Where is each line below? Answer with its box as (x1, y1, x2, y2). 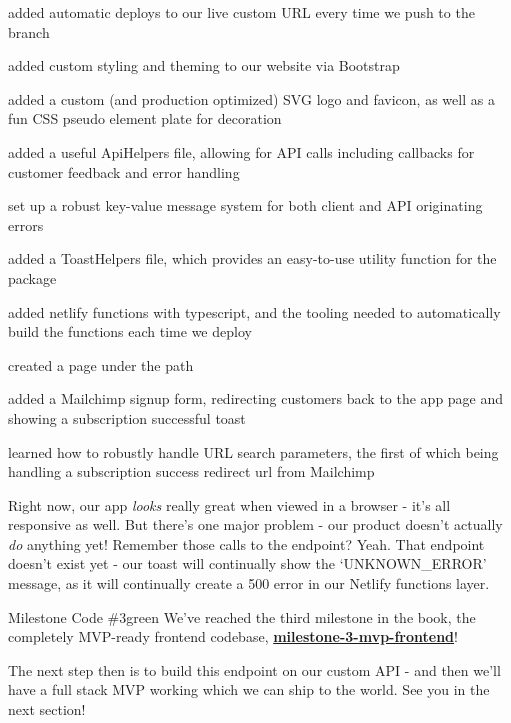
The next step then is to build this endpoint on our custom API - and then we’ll (8, 659, 501, 680)
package (8, 267, 57, 288)
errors (8, 214, 44, 235)
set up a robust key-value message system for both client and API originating (8, 195, 483, 216)
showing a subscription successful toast (8, 407, 246, 428)
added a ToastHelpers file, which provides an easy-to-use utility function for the (8, 248, 497, 269)
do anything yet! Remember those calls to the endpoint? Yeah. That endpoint (8, 533, 485, 554)
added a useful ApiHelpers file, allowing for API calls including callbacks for (8, 141, 475, 162)
